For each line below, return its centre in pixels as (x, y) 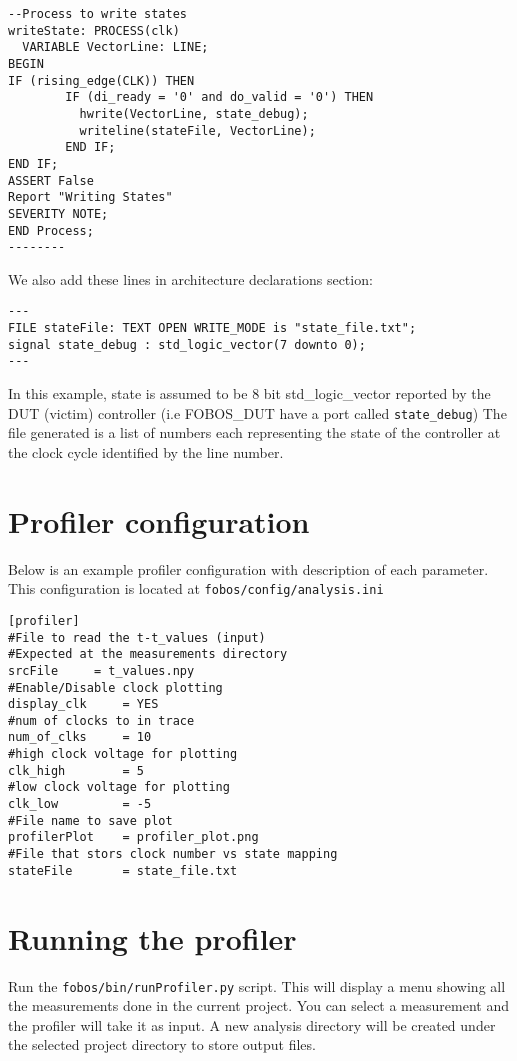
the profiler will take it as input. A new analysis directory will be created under (252, 1024)
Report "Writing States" (90, 197)
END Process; (51, 230)
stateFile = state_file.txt (123, 870)
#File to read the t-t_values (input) (137, 637)
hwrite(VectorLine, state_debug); (194, 113)
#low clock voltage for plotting (119, 787)
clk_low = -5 (80, 804)
